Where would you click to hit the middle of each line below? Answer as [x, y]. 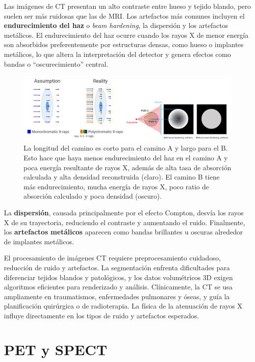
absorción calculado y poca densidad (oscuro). [93, 196]
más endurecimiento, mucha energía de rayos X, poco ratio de [116, 186]
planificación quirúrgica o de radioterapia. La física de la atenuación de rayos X [123, 306]
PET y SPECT [56, 349]
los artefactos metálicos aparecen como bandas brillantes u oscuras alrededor [124, 232]
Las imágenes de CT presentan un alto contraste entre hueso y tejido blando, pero [127, 6]
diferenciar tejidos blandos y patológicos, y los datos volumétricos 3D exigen [118, 277]
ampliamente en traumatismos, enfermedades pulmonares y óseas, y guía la [117, 296]
